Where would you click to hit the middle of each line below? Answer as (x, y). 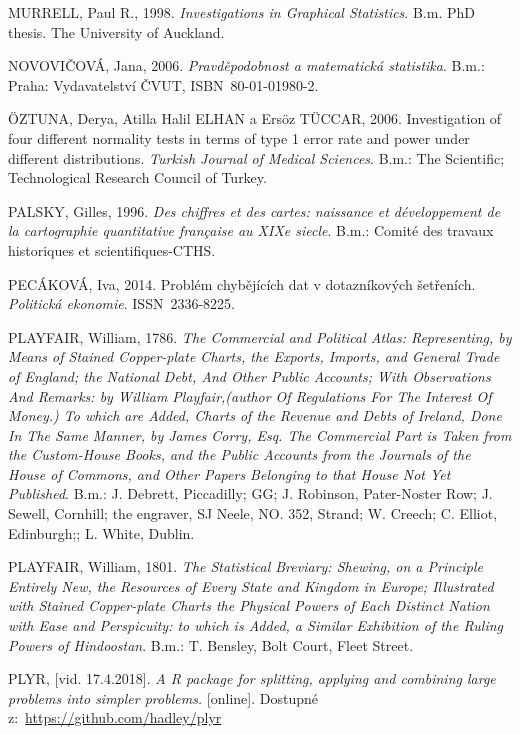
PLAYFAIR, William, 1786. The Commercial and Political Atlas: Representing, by (260, 336)
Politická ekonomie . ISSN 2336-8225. (121, 303)
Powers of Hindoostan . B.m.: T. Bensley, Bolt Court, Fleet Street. (211, 644)
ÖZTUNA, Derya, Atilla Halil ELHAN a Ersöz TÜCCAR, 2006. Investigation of (255, 118)
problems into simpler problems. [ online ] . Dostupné (163, 697)
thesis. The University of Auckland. (116, 31)
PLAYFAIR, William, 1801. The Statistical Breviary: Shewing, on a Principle (246, 566)
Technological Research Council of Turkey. (137, 177)
